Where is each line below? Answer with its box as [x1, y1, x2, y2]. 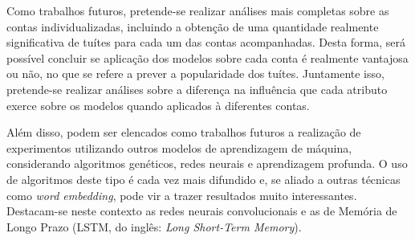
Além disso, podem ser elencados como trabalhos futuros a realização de [6, 124, 361, 141]
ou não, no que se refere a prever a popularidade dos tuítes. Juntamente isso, [6, 65, 384, 82]
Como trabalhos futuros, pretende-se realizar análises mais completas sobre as [6, 2, 389, 18]
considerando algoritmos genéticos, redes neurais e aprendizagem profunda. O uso [6, 155, 408, 172]
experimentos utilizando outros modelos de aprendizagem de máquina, [6, 139, 352, 156]
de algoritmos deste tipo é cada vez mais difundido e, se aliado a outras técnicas [6, 170, 401, 187]
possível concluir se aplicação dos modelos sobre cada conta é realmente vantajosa [6, 49, 409, 66]
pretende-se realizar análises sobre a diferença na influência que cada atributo [6, 80, 388, 97]
